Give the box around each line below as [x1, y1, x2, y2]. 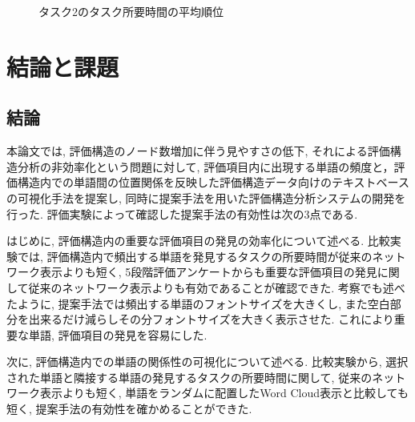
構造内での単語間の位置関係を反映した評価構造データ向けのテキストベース [17, 174, 409, 191]
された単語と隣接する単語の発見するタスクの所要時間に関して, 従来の [6, 368, 373, 385]
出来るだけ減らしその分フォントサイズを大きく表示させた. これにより [28, 311, 394, 328]
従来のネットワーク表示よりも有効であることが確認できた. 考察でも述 [28, 279, 394, 295]
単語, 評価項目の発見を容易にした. [28, 326, 207, 343]
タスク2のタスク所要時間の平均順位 [38, 3, 224, 19]
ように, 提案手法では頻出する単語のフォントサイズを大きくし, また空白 [17, 295, 390, 311]
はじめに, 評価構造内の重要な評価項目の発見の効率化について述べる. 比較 [6, 232, 390, 249]
